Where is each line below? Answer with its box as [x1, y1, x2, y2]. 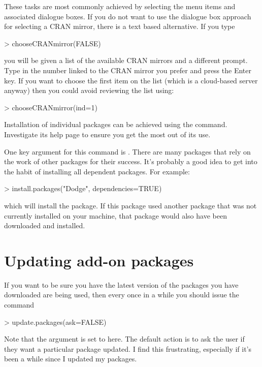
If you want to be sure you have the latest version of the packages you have [4, 279, 239, 290]
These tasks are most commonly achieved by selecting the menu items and [4, 1, 236, 11]
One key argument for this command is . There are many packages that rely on [4, 146, 251, 157]
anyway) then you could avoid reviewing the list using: [4, 85, 174, 96]
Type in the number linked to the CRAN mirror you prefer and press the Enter [4, 65, 251, 75]
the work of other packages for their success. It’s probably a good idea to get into [4, 156, 257, 167]
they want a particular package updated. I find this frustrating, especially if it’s [4, 343, 252, 354]
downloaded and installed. [4, 220, 85, 231]
